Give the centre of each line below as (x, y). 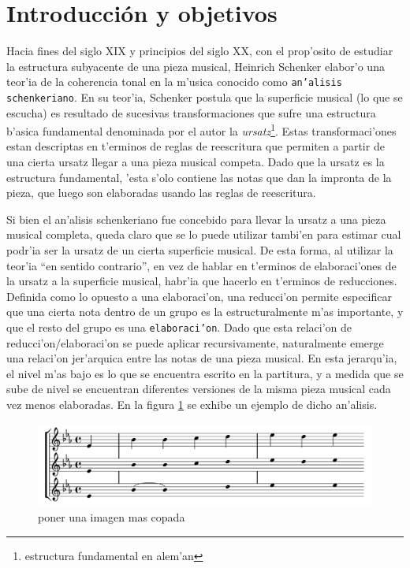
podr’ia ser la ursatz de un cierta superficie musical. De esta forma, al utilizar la (200, 250)
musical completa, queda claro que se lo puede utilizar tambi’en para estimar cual (204, 234)
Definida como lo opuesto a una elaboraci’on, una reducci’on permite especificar (199, 296)
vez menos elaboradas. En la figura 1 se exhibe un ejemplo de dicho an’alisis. (192, 405)
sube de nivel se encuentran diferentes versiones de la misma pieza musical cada (199, 389)
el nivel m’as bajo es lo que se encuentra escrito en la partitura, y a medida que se (205, 373)
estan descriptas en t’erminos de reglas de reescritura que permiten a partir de (196, 146)
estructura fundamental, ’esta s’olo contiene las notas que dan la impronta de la (199, 177)
